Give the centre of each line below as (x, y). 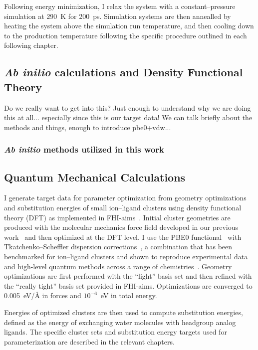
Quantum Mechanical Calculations (95, 177)
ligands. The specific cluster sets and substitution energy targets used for (116, 332)
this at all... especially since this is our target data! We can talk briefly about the (128, 117)
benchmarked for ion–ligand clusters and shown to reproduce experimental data (126, 256)
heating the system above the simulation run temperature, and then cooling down (129, 26)
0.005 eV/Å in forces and (43, 295)
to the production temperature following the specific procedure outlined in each (126, 35)
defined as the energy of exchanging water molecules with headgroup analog (120, 322)
